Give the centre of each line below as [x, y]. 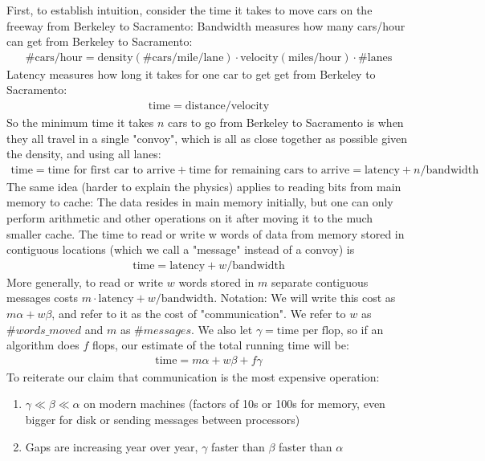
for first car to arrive [124, 170]
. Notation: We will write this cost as [305, 298]
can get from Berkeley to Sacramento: [100, 41]
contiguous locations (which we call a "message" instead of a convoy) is [181, 249]
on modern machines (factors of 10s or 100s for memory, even [234, 404]
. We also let [222, 329]
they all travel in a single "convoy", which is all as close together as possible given [207, 138]
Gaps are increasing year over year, [112, 446]
